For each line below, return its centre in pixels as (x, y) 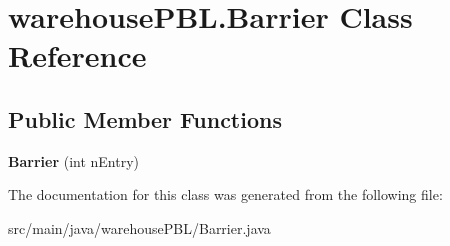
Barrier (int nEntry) (74, 160)
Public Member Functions (145, 118)
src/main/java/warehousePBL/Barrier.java (139, 227)
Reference (77, 55)
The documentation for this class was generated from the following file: (225, 194)
